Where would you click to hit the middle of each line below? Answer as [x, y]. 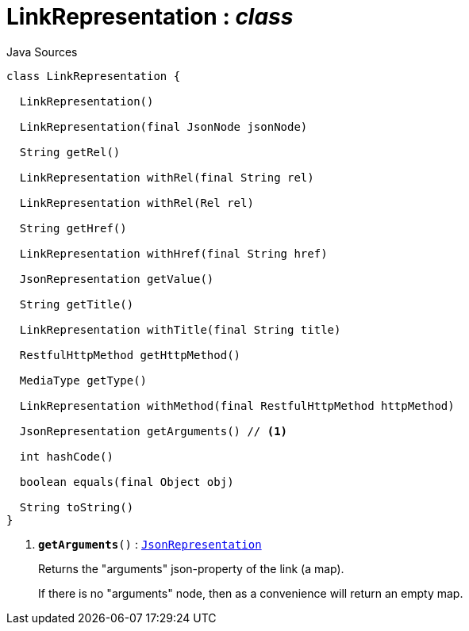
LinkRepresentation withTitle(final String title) [180, 329]
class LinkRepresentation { [94, 76]
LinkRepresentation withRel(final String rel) [167, 177]
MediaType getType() [83, 380]
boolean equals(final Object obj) [127, 482]
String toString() [77, 507]
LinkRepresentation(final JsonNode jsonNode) [163, 126]
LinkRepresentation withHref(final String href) [173, 253]
